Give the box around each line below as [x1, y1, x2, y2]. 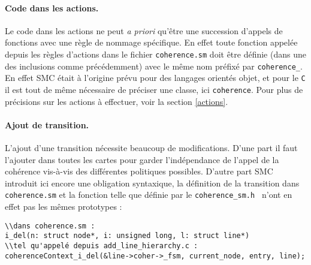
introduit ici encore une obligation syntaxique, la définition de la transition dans [5, 176, 300, 189]
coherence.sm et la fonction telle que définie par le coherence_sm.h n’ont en [5, 188, 292, 201]
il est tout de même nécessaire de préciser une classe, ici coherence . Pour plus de [5, 83, 303, 95]
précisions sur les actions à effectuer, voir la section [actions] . [5, 95, 228, 107]
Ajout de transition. [5, 118, 89, 131]
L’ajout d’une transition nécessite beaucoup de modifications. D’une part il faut [5, 141, 298, 153]
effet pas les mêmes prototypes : [5, 200, 122, 213]
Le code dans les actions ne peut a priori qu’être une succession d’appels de [5, 24, 283, 37]
